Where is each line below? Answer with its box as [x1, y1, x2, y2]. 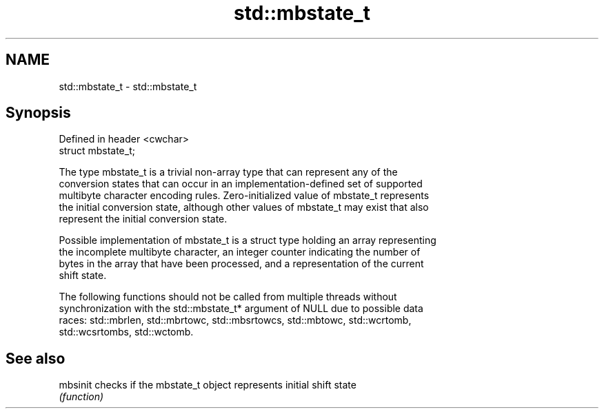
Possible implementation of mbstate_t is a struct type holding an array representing [59, 234, 436, 247]
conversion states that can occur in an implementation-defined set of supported [59, 178, 423, 190]
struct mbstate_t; [59, 145, 135, 157]
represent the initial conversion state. [59, 213, 228, 225]
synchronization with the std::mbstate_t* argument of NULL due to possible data [59, 302, 423, 315]
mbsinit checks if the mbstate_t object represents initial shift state [59, 379, 356, 391]
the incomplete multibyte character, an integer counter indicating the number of [59, 246, 421, 258]
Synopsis [6, 104, 71, 122]
